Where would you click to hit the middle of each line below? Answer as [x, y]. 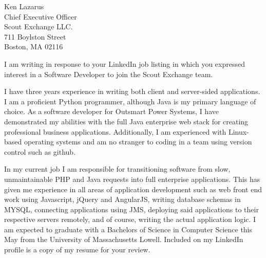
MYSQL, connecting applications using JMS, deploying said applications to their [131, 209]
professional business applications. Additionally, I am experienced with [115, 131]
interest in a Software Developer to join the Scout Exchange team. [109, 74]
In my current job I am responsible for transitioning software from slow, [117, 169]
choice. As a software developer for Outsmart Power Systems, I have [111, 111]
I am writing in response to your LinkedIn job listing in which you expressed [125, 63]
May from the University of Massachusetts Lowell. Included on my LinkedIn [124, 239]
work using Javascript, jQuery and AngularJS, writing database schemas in [122, 199]
